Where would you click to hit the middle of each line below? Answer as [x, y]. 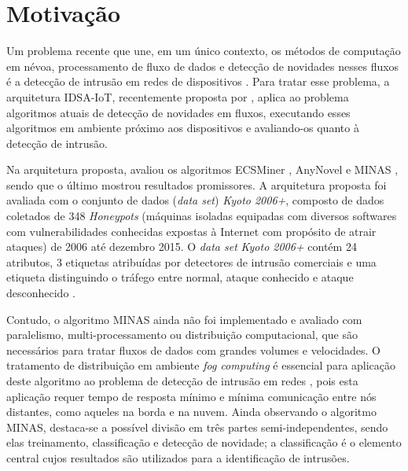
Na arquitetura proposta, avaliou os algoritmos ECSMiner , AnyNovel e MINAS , [202, 169]
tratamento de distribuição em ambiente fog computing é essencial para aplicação [201, 365]
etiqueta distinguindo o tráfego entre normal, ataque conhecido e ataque [180, 277]
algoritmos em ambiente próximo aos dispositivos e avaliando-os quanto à [183, 128]
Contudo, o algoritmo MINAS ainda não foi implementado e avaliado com [184, 319]
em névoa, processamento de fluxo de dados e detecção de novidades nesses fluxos [203, 66]
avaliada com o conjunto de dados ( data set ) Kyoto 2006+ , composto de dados [195, 200]
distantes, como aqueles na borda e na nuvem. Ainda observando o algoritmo [191, 412]
